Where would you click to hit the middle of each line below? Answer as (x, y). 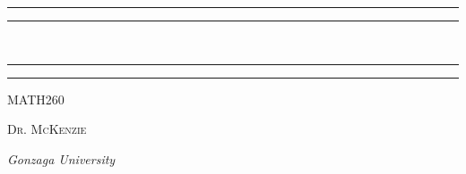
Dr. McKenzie (47, 129)
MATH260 (36, 99)
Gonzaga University (61, 158)
